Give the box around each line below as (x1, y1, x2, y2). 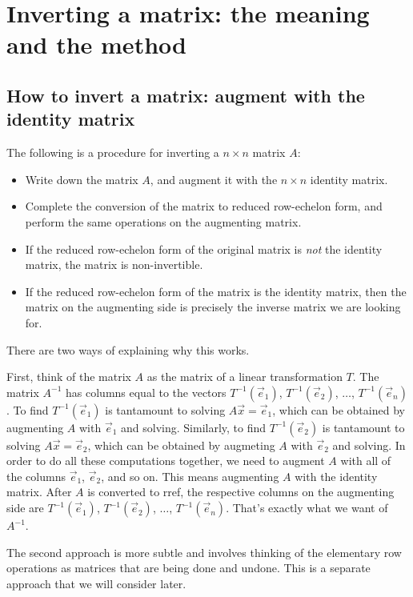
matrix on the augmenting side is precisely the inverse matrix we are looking (25, 298, 401, 315)
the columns (6, 467, 66, 484)
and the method (6, 28, 186, 61)
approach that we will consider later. (6, 575, 186, 591)
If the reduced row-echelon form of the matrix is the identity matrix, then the (25, 282, 407, 299)
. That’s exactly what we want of (226, 499, 388, 516)
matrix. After (6, 483, 72, 500)
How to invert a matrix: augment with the (6, 82, 365, 107)
